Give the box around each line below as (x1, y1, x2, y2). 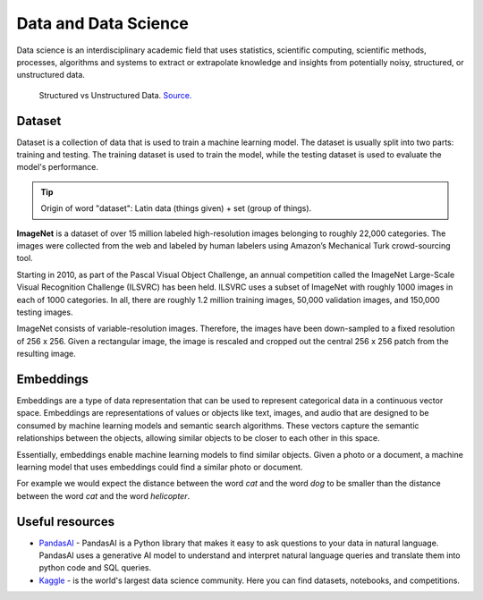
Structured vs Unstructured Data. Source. (38, 89, 192, 100)
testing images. (16, 307, 73, 317)
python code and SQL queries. (38, 562, 152, 573)
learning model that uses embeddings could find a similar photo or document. (16, 461, 303, 472)
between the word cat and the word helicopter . (16, 490, 191, 501)
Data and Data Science (16, 13, 190, 33)
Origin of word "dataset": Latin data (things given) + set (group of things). (40, 203, 312, 214)
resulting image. (16, 349, 76, 359)
